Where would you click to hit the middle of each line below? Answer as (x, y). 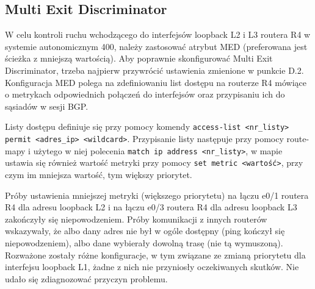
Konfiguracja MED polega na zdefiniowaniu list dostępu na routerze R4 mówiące (156, 82)
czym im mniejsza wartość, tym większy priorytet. (99, 174)
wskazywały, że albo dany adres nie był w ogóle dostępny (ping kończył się (145, 231)
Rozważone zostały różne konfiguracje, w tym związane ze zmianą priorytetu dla (155, 255)
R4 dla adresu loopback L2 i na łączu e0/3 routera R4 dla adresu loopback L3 (151, 207)
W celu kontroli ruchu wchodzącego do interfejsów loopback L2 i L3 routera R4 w (158, 34)
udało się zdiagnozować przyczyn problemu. (86, 278)
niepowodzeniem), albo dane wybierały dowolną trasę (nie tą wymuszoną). (144, 242)
